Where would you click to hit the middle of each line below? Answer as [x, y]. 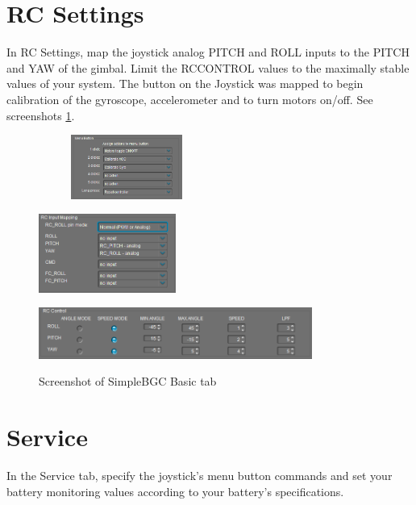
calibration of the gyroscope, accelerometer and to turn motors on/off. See [190, 99]
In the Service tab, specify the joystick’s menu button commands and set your [200, 475]
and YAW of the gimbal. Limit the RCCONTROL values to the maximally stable [208, 67]
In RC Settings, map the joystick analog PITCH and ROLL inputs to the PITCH [208, 52]
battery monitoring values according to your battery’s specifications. [175, 491]
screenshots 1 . [41, 115]
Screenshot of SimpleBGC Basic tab [128, 381]
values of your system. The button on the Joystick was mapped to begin [185, 83]
